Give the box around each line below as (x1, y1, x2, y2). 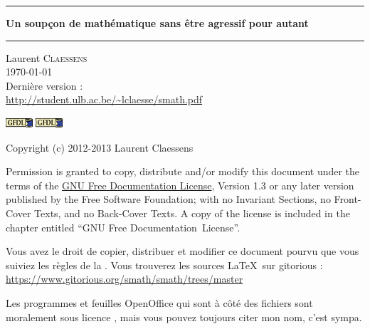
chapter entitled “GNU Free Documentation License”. (6, 219, 240, 234)
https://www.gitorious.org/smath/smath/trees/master (6, 271, 243, 286)
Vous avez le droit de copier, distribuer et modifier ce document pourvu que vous (6, 244, 359, 258)
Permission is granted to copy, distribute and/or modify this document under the (6, 164, 360, 179)
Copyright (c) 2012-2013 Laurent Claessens (6, 140, 194, 155)
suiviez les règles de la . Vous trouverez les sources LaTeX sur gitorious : (6, 257, 323, 272)
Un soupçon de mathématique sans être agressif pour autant (6, 16, 309, 30)
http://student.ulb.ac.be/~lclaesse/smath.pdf (6, 92, 203, 107)
